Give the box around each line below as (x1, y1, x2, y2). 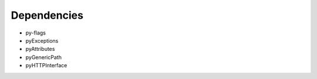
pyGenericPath (25, 53, 62, 61)
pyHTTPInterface (25, 62, 68, 69)
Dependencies (11, 9, 83, 22)
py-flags (25, 29, 46, 36)
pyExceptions (25, 37, 59, 44)
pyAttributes (25, 46, 55, 53)
